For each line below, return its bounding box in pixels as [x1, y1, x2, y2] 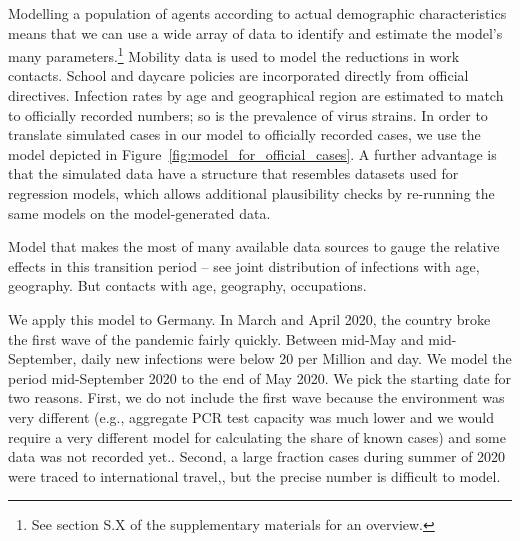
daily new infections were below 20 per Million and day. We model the [81, 348, 512, 369]
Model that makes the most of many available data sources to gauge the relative [8, 236, 500, 257]
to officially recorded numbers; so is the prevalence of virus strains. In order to [8, 104, 488, 125]
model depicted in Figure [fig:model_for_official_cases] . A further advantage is [8, 143, 497, 164]
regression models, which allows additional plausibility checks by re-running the [8, 183, 495, 203]
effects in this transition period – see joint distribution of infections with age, [8, 255, 480, 276]
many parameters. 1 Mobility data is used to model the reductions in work [8, 43, 460, 66]
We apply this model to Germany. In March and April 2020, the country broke [8, 308, 491, 329]
